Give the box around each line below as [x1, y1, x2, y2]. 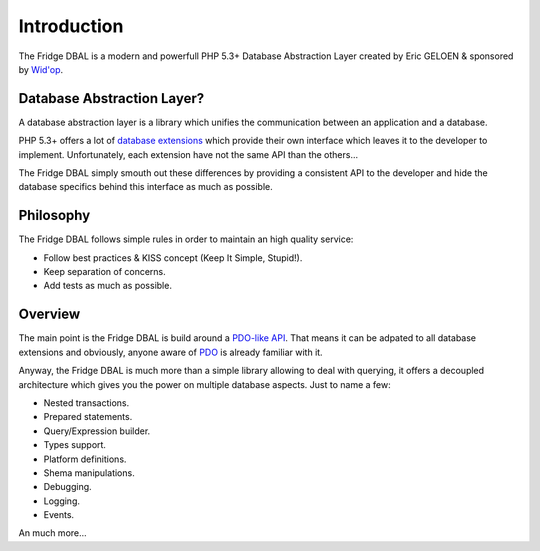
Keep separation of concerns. [43, 266, 167, 278]
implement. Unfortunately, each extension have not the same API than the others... [18, 148, 359, 160]
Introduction [18, 15, 124, 37]
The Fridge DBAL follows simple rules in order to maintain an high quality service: [18, 233, 354, 245]
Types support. [43, 439, 107, 451]
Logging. [43, 495, 80, 507]
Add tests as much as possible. [43, 280, 172, 292]
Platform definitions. [43, 453, 127, 465]
